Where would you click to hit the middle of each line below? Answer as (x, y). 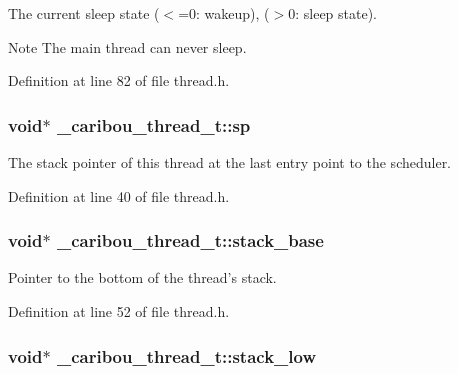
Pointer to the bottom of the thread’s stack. (142, 277)
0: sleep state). (333, 13)
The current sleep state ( (84, 13)
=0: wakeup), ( (224, 13)
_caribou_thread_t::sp (153, 124)
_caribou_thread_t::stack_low (186, 355)
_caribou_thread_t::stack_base (190, 240)
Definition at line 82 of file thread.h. (119, 80)
